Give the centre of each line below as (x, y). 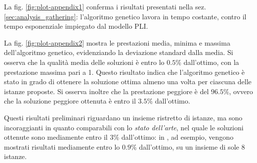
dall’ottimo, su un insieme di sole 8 (192, 146)
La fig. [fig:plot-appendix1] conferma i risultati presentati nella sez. (105, 6)
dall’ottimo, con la (211, 62)
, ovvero (241, 91)
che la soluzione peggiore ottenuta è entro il (70, 101)
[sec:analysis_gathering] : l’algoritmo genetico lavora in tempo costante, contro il (125, 16)
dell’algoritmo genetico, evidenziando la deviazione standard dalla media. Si (119, 52)
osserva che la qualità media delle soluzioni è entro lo (84, 62)
